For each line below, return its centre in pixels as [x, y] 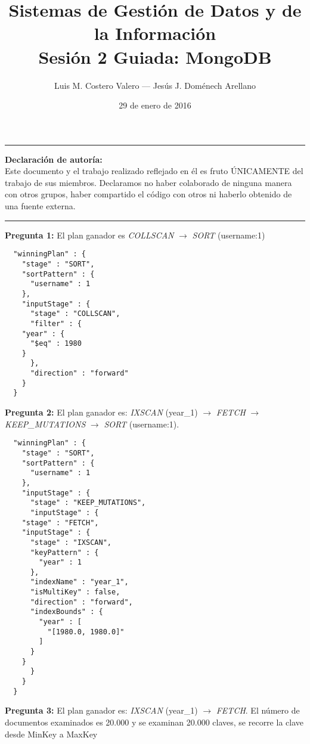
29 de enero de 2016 [155, 105]
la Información [155, 33]
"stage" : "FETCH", [60, 523]
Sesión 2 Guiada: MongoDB [155, 56]
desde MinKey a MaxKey [51, 734]
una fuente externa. [40, 206]
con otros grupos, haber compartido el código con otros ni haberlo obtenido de [148, 194]
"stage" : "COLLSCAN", [75, 314]
